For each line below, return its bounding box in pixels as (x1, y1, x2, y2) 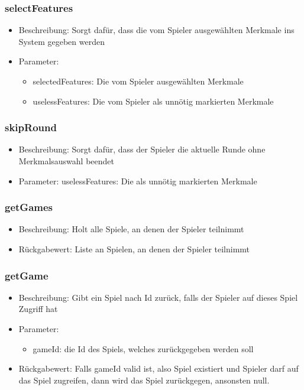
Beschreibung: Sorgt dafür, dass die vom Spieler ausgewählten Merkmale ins (18, 24, 295, 36)
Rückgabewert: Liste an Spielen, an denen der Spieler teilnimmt (18, 243, 250, 255)
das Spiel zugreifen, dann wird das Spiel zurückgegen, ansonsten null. (18, 373, 270, 386)
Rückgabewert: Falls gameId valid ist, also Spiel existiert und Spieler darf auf (18, 362, 299, 375)
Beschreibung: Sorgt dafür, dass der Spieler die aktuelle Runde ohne (18, 143, 266, 155)
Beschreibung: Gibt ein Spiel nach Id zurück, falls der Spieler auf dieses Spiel (18, 291, 298, 303)
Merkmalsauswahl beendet (18, 155, 114, 167)
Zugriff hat (18, 303, 58, 315)
